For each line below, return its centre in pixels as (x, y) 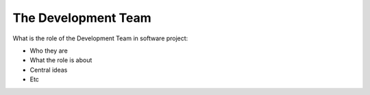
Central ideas (49, 70)
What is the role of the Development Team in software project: (100, 38)
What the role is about (61, 60)
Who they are (49, 51)
